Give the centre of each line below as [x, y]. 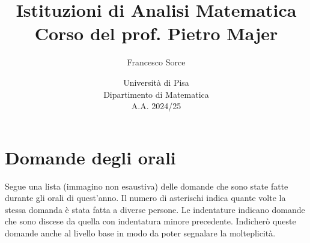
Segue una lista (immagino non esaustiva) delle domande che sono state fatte [147, 186]
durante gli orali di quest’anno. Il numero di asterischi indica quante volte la [145, 198]
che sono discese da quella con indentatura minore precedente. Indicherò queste [150, 221]
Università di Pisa [156, 82]
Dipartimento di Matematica [156, 94]
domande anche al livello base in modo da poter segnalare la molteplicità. [140, 233]
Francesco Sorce [156, 62]
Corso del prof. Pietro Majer [156, 33]
